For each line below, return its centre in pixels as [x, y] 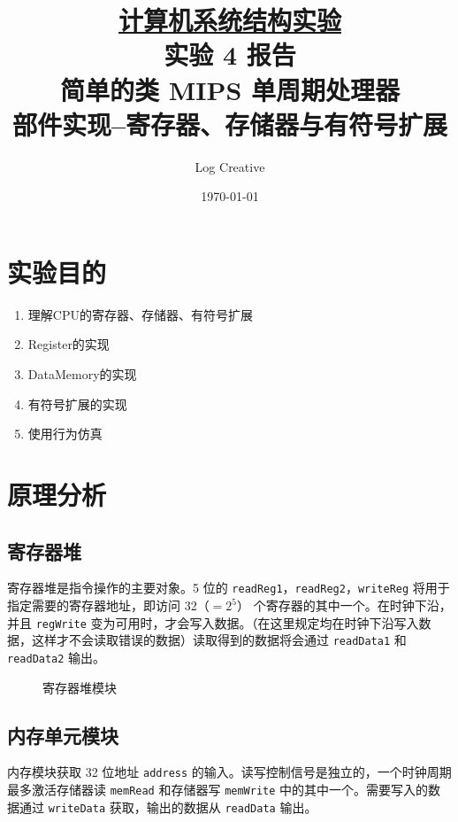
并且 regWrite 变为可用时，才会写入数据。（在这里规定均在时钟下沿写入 [213, 622]
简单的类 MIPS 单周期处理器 [230, 89]
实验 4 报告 [230, 54]
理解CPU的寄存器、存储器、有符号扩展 [140, 314]
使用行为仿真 [65, 434]
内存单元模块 [63, 735]
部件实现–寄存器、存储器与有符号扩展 [230, 124]
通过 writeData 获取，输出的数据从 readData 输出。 [168, 806]
